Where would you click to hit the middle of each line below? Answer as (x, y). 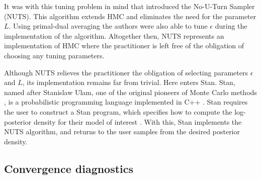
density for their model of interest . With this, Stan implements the (138, 121)
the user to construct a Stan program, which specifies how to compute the (118, 111)
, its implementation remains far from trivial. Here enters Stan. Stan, (129, 82)
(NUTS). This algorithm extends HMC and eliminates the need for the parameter (130, 16)
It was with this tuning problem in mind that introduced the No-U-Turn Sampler (129, 6)
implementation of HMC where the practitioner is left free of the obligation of (124, 46)
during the (231, 26)
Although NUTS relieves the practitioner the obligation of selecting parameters (126, 72)
